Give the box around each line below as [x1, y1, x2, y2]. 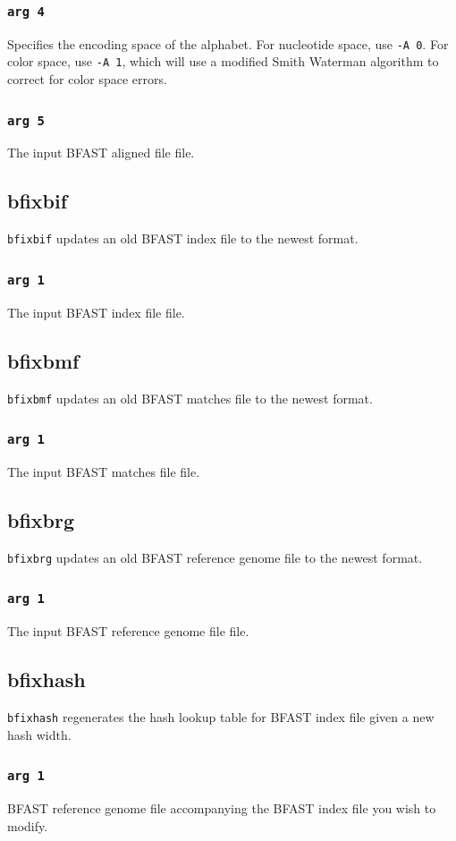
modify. [7, 816, 48, 835]
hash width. [7, 725, 72, 743]
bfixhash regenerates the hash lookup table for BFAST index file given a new [7, 707, 435, 726]
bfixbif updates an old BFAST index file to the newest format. [7, 229, 359, 248]
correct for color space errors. [7, 70, 167, 89]
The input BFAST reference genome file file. [7, 622, 249, 641]
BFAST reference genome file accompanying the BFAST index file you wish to [7, 799, 436, 817]
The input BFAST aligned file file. [7, 143, 195, 162]
